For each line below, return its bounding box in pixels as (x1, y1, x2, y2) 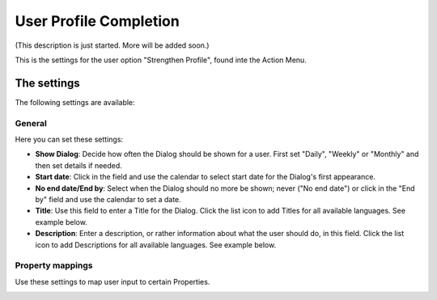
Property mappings (15, 260, 93, 271)
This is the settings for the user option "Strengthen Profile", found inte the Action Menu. (15, 55, 307, 65)
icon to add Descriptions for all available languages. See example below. (35, 239, 277, 250)
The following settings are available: (15, 97, 135, 107)
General (15, 117, 48, 129)
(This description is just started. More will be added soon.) (15, 40, 210, 50)
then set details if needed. (35, 160, 123, 170)
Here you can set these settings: (15, 134, 124, 144)
